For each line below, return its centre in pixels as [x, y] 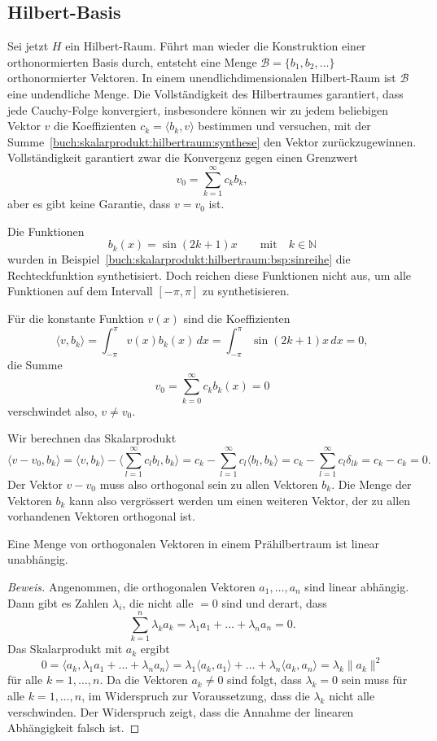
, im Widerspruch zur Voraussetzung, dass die [196, 695]
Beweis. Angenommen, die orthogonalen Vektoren [131, 586]
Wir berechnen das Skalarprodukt [92, 438]
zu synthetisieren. [246, 291]
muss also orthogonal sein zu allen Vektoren [209, 484]
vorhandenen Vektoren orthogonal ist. [101, 516]
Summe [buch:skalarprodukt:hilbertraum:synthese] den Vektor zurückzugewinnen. [212, 141]
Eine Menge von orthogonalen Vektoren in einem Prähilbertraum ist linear [193, 543]
